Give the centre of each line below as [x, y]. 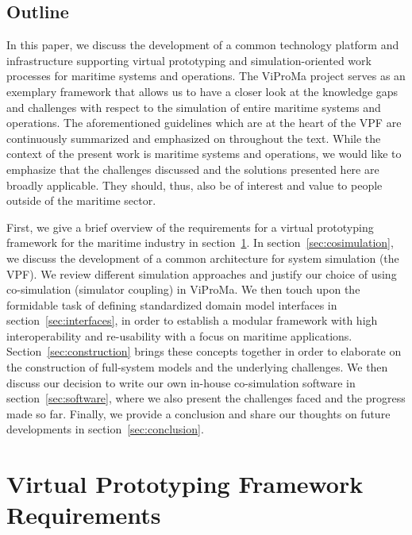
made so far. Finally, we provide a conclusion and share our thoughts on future [198, 413]
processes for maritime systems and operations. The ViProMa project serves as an [206, 76]
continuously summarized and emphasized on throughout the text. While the [194, 138]
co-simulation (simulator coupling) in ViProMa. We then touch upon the [183, 289]
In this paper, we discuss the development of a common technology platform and [203, 45]
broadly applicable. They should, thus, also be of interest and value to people [194, 185]
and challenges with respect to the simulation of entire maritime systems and [194, 107]
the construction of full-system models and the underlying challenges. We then [197, 367]
